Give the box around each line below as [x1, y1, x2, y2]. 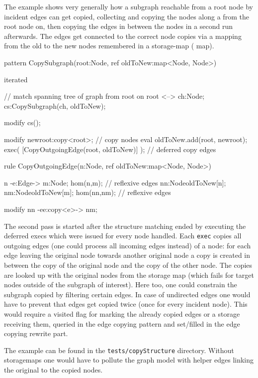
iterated [4, 74, 28, 84]
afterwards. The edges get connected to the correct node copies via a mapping [4, 30, 242, 41]
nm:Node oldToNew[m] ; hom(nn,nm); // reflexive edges [4, 187, 171, 197]
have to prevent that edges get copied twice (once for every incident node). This [4, 299, 248, 309]
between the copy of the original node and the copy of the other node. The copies [4, 259, 253, 270]
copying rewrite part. [4, 328, 68, 339]
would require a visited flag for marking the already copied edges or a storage [4, 308, 240, 319]
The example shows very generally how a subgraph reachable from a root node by [4, 1, 253, 11]
